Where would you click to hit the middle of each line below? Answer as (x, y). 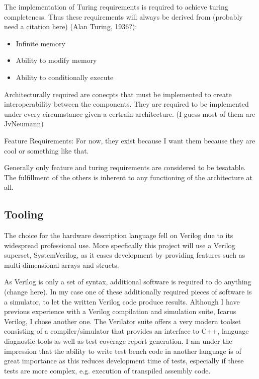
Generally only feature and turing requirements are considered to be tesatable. (125, 167)
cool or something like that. (47, 150)
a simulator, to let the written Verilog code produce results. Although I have (122, 301)
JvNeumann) (24, 124)
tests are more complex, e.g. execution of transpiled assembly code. (107, 370)
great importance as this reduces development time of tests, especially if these (124, 361)
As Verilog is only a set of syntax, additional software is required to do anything (128, 282)
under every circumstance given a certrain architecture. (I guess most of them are (130, 113)
